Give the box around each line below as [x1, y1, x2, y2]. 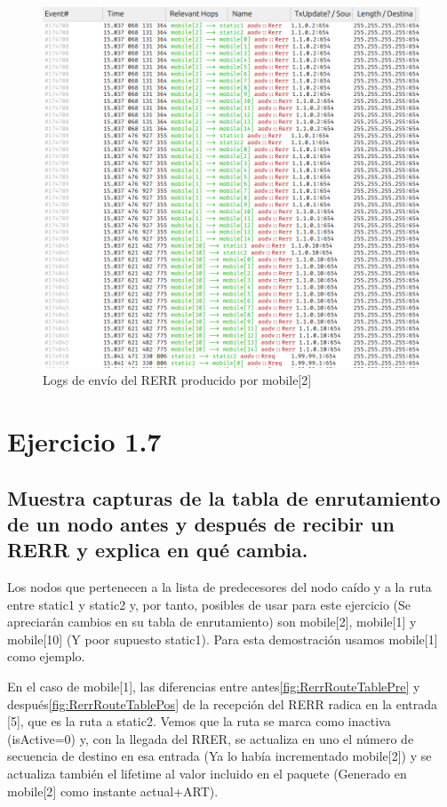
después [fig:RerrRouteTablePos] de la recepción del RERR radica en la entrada [7, 694, 438, 713]
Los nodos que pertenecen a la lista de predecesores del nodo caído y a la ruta [7, 578, 432, 596]
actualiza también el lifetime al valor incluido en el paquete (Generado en [7, 764, 407, 783]
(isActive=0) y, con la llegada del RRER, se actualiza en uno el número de [7, 729, 414, 747]
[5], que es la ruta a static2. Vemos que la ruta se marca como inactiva [7, 712, 391, 731]
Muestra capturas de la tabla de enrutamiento [7, 483, 441, 511]
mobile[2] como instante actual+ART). [7, 781, 219, 800]
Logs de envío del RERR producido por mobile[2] [43, 371, 312, 389]
